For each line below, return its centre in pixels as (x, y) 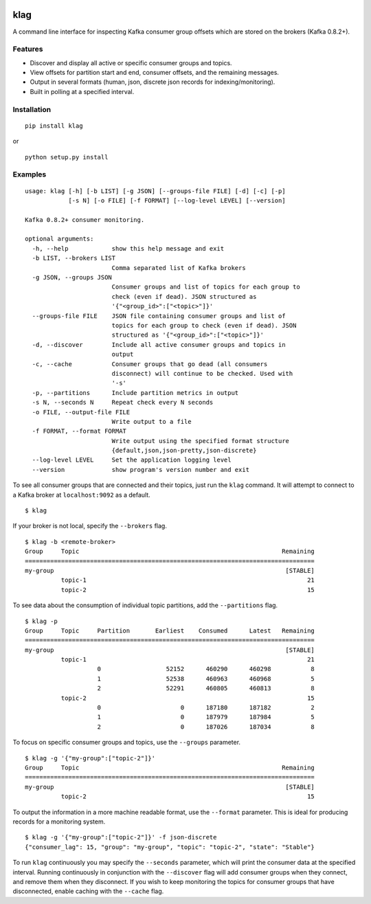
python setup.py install (67, 157)
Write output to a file (151, 421)
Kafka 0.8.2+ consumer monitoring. (85, 219)
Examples (30, 174)
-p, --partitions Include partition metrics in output (135, 393)
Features (28, 49)
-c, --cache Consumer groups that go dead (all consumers (150, 364)
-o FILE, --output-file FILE (81, 412)
